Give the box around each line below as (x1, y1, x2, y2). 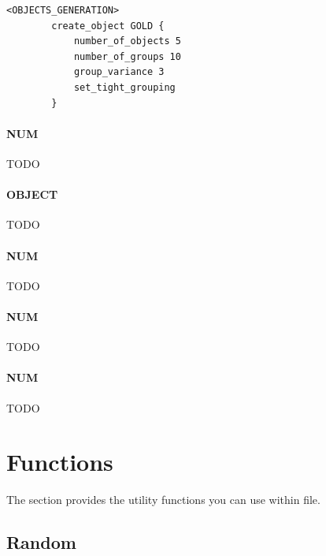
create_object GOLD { (51, 20, 165, 32)
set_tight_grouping (73, 81, 176, 93)
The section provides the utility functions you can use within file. (6, 491, 320, 508)
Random (6, 530, 76, 554)
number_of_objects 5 (73, 35, 181, 47)
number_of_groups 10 (73, 50, 181, 62)
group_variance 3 (73, 66, 165, 78)
